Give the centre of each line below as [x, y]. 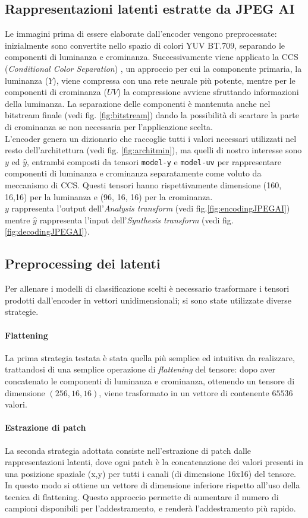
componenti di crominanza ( [56, 92]
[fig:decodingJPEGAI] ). [47, 231]
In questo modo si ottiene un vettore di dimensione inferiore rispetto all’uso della [153, 485]
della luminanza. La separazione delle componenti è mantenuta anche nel [138, 103]
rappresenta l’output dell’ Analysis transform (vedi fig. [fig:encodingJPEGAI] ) [151, 208]
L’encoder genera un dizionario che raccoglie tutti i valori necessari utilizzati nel [151, 138]
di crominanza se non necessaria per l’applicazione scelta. [109, 126]
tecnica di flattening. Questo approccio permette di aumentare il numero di [142, 496]
